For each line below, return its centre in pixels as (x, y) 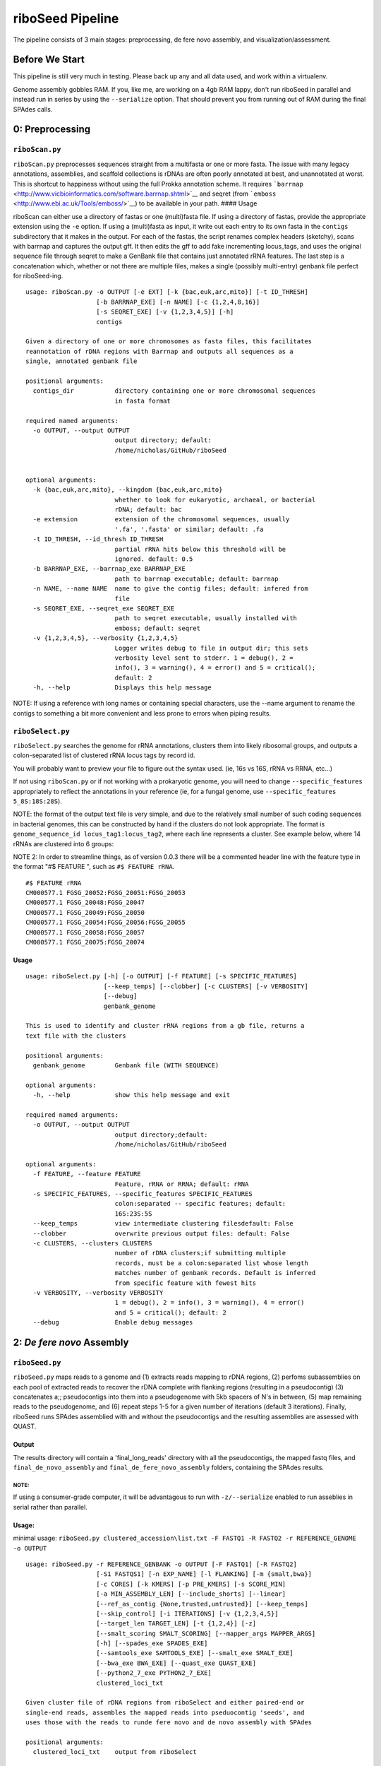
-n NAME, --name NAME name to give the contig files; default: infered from (170, 589)
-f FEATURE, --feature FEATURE (87, 1174)
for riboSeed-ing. (38, 276)
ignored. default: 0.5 (154, 559)
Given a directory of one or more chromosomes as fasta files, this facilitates (169, 342)
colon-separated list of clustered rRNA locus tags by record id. (104, 755)
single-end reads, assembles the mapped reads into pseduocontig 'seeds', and (165, 1712)
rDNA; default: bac (149, 510)
